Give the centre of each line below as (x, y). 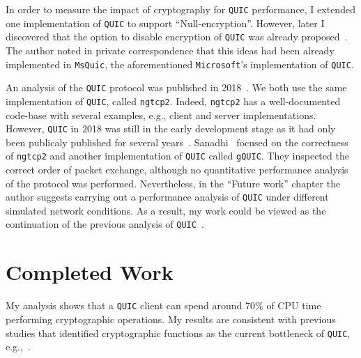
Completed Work (90, 272)
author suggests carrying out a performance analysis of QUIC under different (167, 197)
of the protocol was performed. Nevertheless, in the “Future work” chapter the (173, 183)
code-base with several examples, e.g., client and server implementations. (161, 115)
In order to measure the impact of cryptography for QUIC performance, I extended (180, 9)
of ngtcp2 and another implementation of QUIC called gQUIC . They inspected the (177, 156)
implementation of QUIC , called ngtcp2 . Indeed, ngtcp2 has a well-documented (173, 101)
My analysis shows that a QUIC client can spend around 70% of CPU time (163, 305)
